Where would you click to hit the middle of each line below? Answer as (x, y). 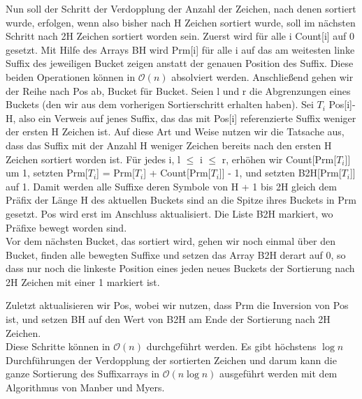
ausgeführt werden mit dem (278, 374)
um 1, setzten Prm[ (47, 173)
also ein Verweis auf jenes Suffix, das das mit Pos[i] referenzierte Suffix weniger (188, 118)
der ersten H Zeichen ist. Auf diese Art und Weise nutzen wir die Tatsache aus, (175, 131)
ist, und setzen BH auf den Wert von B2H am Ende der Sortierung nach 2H (168, 319)
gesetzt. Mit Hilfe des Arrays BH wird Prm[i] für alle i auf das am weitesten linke (180, 49)
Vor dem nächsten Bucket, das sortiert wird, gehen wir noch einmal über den (171, 241)
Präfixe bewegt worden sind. (66, 227)
